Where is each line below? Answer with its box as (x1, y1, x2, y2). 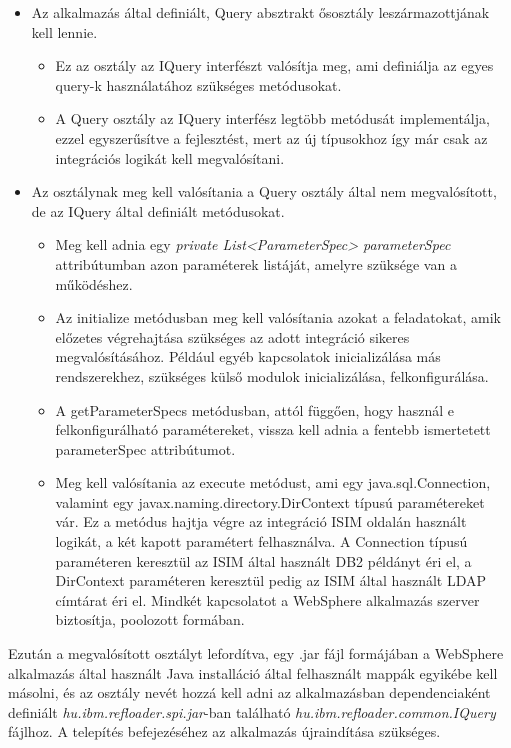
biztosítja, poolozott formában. (55, 609, 245, 630)
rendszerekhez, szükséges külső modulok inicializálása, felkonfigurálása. (55, 365, 489, 386)
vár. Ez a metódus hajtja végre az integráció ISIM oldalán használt (55, 511, 467, 532)
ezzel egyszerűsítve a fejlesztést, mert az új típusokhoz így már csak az (55, 127, 488, 148)
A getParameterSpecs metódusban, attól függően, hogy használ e (55, 399, 454, 420)
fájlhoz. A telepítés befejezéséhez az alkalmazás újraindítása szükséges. (8, 721, 441, 742)
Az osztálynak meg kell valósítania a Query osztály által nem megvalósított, (31, 181, 497, 202)
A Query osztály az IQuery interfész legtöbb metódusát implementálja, (55, 108, 490, 129)
